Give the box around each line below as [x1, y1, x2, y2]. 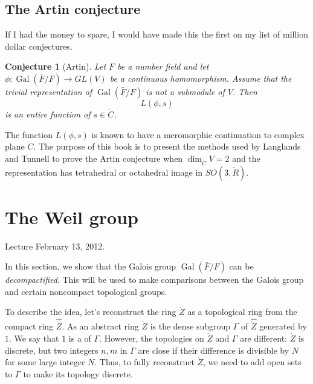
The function [5, 128, 53, 141]
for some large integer [5, 356, 85, 368]
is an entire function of [5, 107, 91, 120]
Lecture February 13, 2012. [5, 239, 105, 252]
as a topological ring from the [187, 305, 297, 318]
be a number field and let [117, 60, 209, 73]
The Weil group [5, 204, 138, 229]
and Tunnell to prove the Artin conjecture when [5, 151, 183, 164]
